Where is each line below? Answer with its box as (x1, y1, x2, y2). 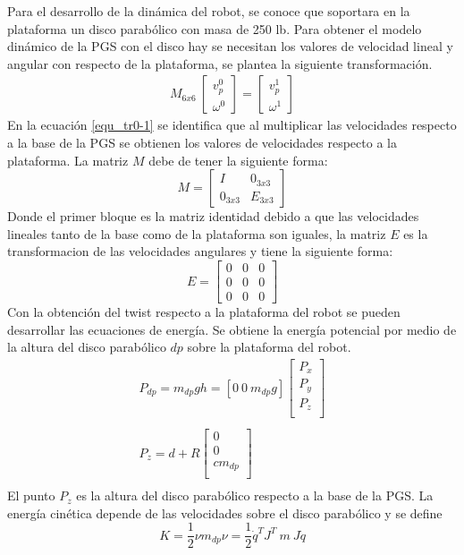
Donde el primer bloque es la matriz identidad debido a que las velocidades (7, 207, 419, 226)
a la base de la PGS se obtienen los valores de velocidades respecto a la (7, 133, 397, 151)
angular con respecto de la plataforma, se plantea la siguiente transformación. (7, 54, 433, 73)
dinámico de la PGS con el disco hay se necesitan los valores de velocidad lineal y (7, 37, 453, 55)
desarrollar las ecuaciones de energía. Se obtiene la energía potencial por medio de (7, 320, 457, 338)
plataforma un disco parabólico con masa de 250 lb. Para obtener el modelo (7, 19, 422, 38)
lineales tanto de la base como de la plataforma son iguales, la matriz (7, 224, 386, 243)
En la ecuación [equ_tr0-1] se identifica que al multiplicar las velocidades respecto (7, 115, 457, 134)
